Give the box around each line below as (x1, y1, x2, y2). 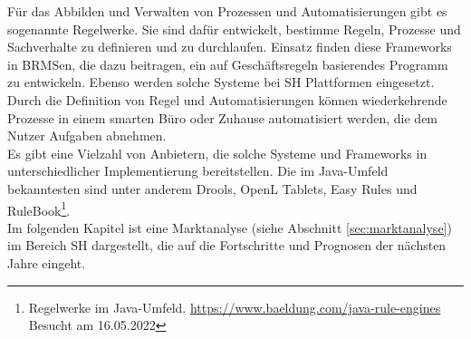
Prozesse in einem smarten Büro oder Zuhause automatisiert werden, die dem (7, 108, 438, 127)
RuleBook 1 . (7, 198, 71, 219)
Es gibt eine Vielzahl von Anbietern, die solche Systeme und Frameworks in (7, 143, 428, 162)
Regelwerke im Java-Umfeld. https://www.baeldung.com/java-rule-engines (28, 297, 441, 316)
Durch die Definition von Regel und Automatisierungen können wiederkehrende (7, 90, 447, 109)
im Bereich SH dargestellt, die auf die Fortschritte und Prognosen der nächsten (7, 236, 447, 255)
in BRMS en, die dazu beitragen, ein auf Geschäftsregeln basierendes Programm (7, 54, 448, 73)
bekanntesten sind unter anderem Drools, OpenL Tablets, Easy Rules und (7, 179, 418, 198)
